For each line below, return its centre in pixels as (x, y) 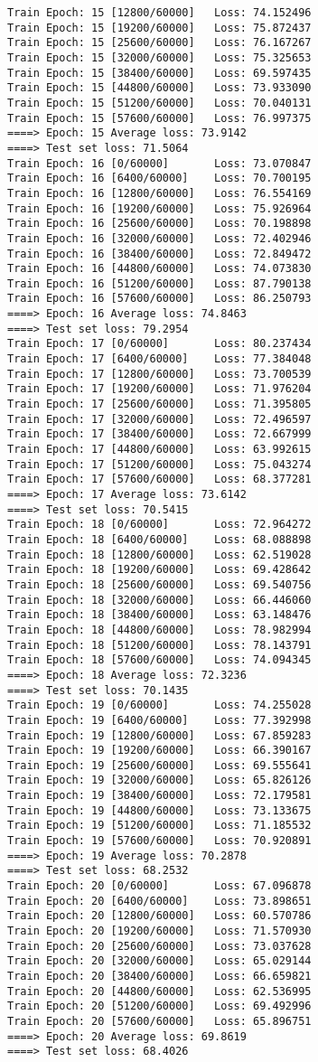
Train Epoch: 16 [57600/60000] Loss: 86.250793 (159, 299)
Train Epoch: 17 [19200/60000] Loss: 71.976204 (159, 389)
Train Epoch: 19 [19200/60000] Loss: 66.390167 (159, 751)
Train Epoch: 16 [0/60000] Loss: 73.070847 (159, 163)
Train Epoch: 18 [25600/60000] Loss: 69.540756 (159, 584)
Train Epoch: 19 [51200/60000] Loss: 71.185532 (159, 826)
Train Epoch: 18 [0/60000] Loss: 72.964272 (159, 525)
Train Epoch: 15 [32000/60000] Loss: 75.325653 (159, 57)
